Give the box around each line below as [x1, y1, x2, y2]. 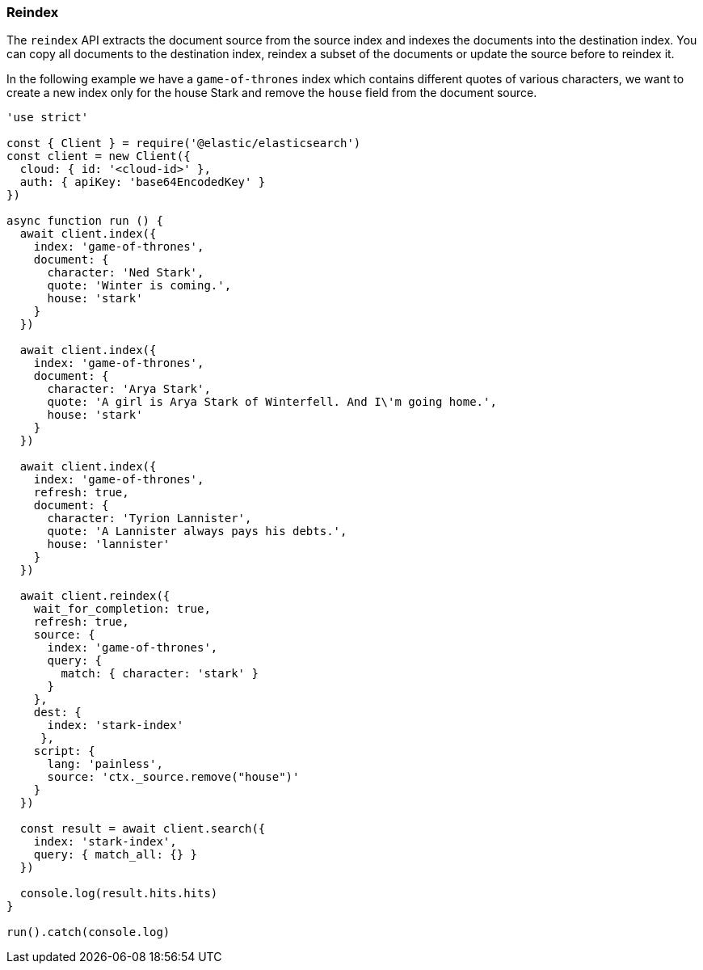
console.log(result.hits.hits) [19, 887, 218, 900]
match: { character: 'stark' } [61, 667, 259, 681]
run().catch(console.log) [6, 926, 170, 939]
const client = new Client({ [6, 150, 191, 163]
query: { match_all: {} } [33, 848, 198, 862]
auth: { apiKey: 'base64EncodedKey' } [19, 175, 266, 189]
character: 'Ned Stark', [47, 266, 204, 280]
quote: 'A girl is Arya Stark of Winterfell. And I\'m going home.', [47, 395, 497, 409]
